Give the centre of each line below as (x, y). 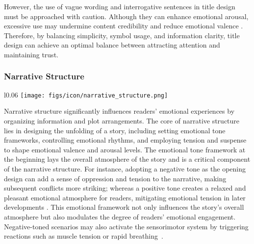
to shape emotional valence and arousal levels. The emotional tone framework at (125, 149)
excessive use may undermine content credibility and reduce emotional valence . (124, 26)
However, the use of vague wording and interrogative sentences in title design (120, 6)
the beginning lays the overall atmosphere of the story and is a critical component (127, 159)
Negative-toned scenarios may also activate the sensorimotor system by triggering (126, 226)
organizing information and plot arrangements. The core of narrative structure (122, 121)
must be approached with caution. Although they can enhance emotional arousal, (126, 16)
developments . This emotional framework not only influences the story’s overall (124, 207)
